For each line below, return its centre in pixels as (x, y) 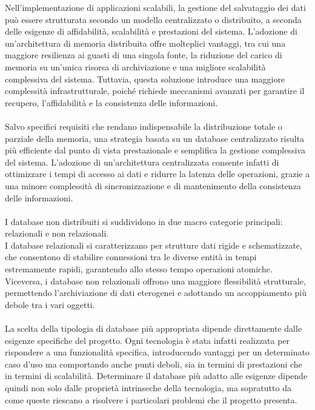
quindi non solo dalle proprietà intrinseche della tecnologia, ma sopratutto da (148, 388)
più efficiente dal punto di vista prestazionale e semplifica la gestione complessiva (155, 150)
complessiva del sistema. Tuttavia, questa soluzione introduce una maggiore (145, 79)
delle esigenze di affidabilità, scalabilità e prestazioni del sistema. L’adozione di (151, 31)
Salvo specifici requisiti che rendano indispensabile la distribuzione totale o (144, 126)
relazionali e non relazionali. (57, 233)
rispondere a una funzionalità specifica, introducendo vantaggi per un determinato (157, 352)
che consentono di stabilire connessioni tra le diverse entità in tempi (131, 257)
